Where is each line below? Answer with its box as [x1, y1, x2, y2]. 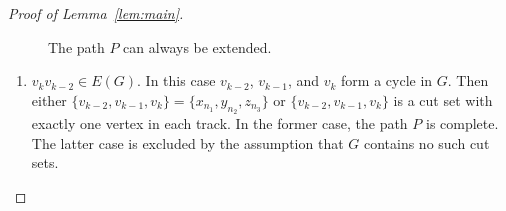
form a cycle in [341, 70, 433, 91]
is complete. [425, 112, 499, 133]
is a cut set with [393, 89, 493, 110]
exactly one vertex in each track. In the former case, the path [31, 112, 408, 133]
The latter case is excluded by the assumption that [31, 132, 344, 153]
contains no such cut [363, 132, 490, 153]
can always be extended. [123, 36, 272, 57]
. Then [447, 70, 489, 91]
